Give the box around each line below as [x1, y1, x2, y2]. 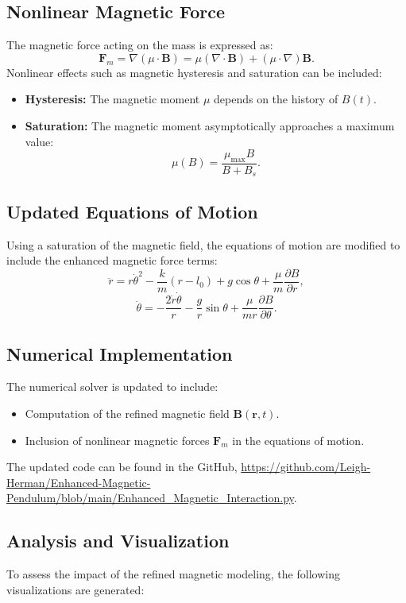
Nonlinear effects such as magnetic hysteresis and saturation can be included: [6, 64, 382, 80]
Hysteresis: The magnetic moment [25, 91, 200, 107]
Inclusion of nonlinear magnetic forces [25, 431, 210, 448]
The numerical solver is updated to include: [6, 378, 218, 395]
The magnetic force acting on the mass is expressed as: [6, 37, 273, 53]
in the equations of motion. [232, 431, 365, 448]
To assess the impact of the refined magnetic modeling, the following [6, 566, 340, 582]
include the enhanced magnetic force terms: [6, 252, 218, 269]
